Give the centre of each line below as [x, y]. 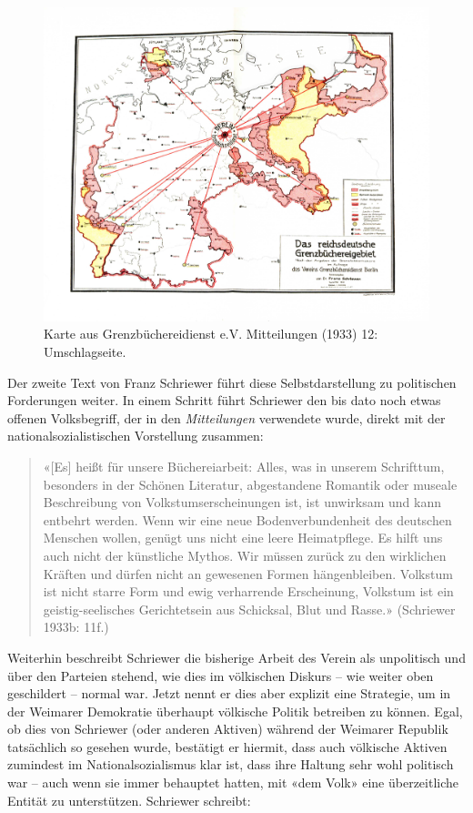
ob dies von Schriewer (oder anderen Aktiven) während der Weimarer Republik [228, 729]
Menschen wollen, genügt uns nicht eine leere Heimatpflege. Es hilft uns [243, 538]
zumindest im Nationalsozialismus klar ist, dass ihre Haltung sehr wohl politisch [231, 764]
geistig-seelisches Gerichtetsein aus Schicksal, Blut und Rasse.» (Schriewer [249, 609]
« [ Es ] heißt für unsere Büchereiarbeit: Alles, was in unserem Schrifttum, [244, 466]
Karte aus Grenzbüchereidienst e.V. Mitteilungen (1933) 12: [211, 334]
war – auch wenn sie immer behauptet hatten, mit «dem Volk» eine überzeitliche [233, 783]
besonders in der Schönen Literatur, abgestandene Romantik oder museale [250, 484]
